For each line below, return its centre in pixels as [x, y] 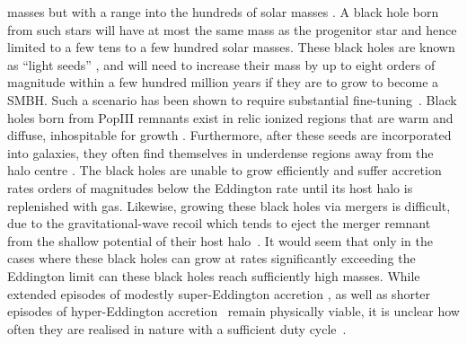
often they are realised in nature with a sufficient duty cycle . [177, 328]
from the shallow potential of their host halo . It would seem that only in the [220, 240]
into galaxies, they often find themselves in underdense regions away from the [220, 152]
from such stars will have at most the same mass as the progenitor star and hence [232, 29]
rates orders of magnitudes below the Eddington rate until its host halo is [210, 187]
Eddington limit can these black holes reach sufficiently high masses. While [214, 275]
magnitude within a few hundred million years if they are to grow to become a [223, 82]
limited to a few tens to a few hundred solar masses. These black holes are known [231, 47]
